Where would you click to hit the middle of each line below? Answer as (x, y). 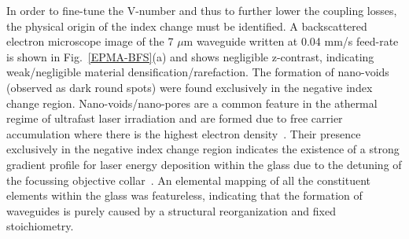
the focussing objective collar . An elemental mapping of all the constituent (189, 180)
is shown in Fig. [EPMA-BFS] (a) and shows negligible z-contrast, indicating (190, 56)
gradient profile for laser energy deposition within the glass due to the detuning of (204, 164)
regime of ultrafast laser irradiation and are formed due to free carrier (175, 118)
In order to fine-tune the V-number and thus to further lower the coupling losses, (202, 10)
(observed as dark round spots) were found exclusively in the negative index (190, 87)
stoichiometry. (40, 226)
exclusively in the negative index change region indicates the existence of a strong (203, 149)
